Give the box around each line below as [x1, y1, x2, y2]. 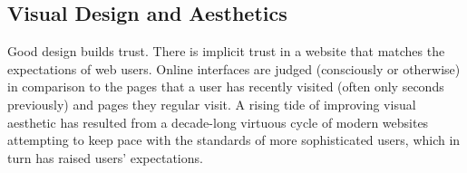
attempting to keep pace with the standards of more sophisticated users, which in [7, 130, 461, 149]
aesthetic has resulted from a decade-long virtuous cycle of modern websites [7, 112, 429, 131]
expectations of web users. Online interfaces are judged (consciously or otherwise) [7, 59, 461, 78]
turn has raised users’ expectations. [7, 148, 203, 167]
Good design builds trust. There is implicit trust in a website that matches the [7, 42, 445, 61]
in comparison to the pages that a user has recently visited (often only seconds [7, 77, 444, 96]
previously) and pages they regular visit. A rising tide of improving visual [7, 94, 416, 113]
